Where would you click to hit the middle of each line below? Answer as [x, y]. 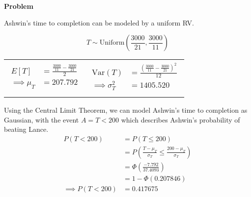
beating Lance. [26, 129]
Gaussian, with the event [42, 119]
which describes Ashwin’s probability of [181, 119]
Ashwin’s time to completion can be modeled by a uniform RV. [99, 22]
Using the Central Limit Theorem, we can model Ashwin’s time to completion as [126, 110]
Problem [19, 6]
